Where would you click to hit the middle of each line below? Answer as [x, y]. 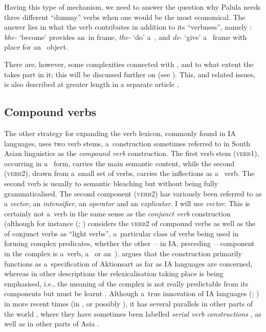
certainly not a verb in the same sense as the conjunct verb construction [117, 213]
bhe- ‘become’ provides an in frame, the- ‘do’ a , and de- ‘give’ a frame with [126, 37]
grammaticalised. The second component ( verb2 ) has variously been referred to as [133, 193]
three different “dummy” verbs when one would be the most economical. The [125, 17]
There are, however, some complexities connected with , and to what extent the [129, 64]
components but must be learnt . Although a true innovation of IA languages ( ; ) [132, 293]
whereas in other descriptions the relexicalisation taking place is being [114, 273]
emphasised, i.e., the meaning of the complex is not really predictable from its [126, 283]
